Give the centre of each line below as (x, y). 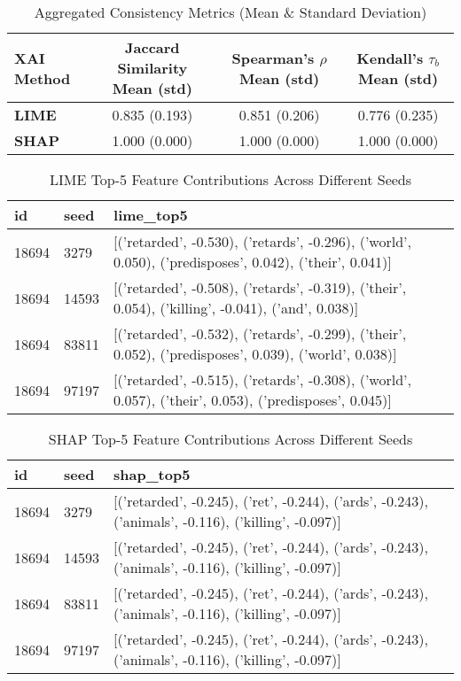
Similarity (152, 68)
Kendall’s (390, 58)
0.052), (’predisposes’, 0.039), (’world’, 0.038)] (255, 354)
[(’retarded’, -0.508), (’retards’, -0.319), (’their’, (260, 287)
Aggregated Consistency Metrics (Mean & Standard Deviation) (230, 12)
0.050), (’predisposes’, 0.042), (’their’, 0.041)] (253, 262)
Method (43, 78)
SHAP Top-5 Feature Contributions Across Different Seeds (230, 439)
